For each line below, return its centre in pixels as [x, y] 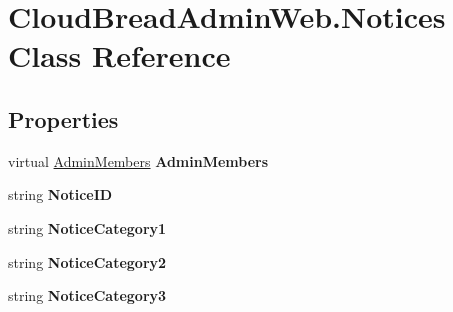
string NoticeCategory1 [87, 227]
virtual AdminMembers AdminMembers [138, 160]
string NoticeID [60, 194]
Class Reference [119, 55]
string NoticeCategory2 [87, 261]
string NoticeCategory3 [87, 295]
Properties [63, 118]
